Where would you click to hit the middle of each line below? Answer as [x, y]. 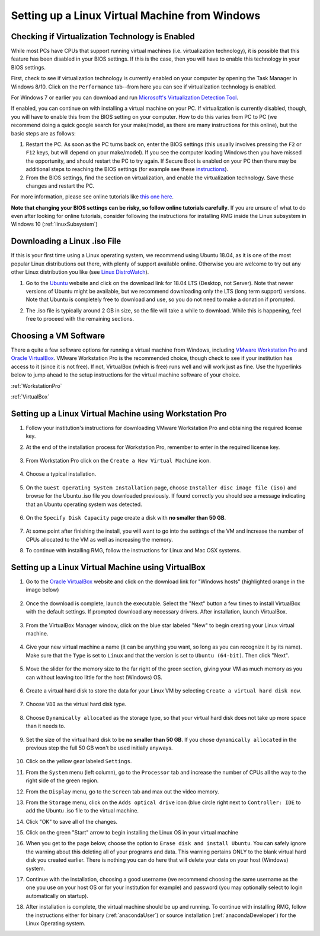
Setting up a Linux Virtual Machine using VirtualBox [108, 567]
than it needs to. [46, 726]
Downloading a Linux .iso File [66, 241]
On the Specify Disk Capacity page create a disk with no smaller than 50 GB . [126, 518]
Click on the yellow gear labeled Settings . [79, 761]
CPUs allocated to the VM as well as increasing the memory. [99, 539]
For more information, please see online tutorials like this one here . [92, 197]
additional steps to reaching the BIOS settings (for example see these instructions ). [127, 169]
